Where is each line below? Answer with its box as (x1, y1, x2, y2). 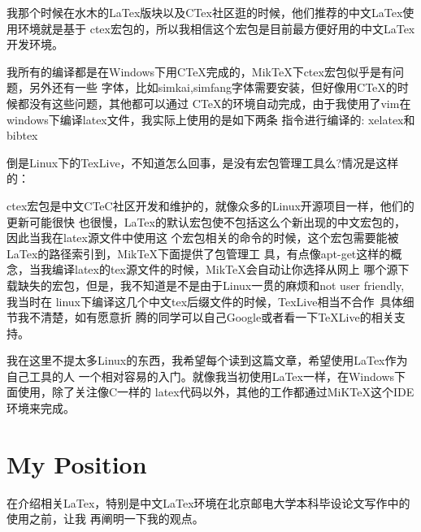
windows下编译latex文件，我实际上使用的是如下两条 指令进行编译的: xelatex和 (7, 110, 415, 128)
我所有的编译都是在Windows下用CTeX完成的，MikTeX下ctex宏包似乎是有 (7, 63, 393, 80)
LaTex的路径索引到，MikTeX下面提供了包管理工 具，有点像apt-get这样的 (7, 244, 391, 262)
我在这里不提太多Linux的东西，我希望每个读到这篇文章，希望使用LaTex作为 (7, 352, 408, 369)
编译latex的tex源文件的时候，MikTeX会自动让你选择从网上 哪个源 (51, 261, 398, 278)
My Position (7, 447, 147, 480)
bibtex (7, 127, 38, 144)
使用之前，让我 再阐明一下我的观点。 (7, 510, 204, 527)
